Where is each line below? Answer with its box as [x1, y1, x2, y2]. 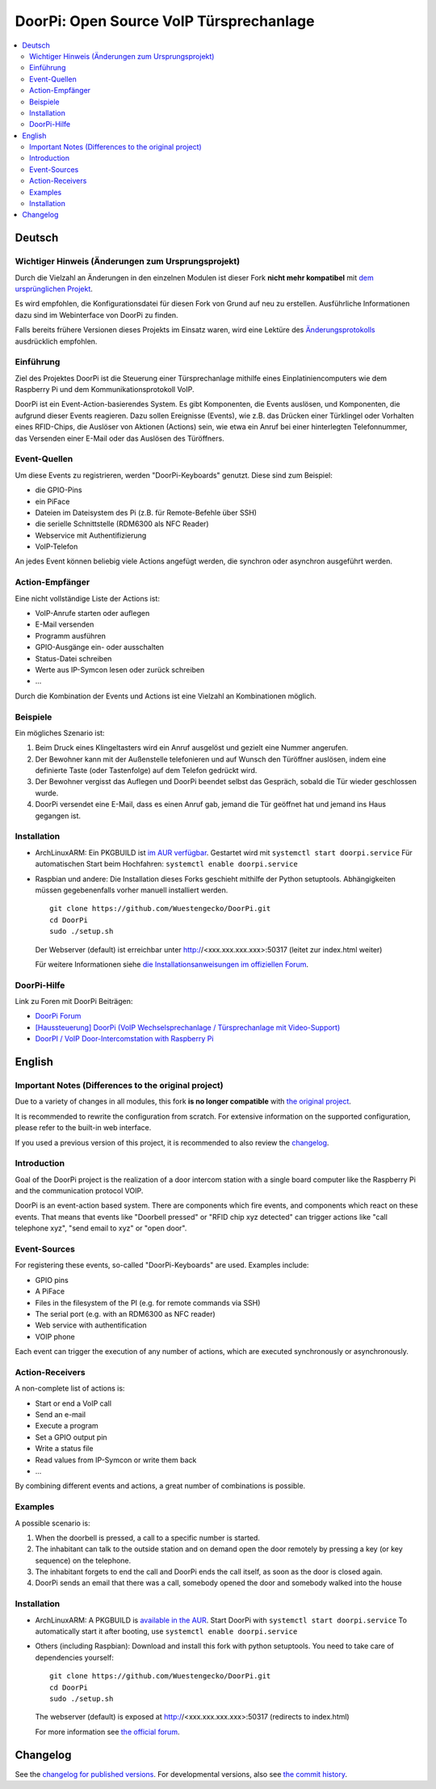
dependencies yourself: [35, 1652, 115, 1662]
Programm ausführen [35, 631, 107, 640]
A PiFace [35, 1286, 65, 1297]
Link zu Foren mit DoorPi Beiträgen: [15, 997, 133, 1006]
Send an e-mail [35, 1410, 86, 1420]
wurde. [35, 788, 59, 798]
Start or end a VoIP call [35, 1399, 112, 1408]
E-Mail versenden [35, 619, 94, 630]
